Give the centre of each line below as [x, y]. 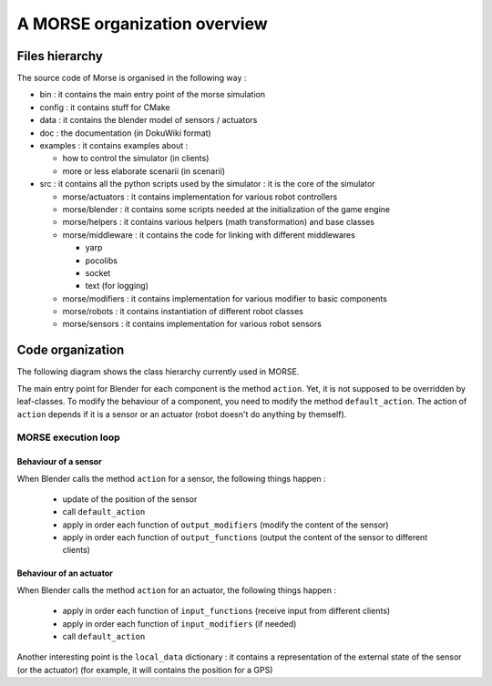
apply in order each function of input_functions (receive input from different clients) [226, 611]
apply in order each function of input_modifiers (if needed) [179, 623]
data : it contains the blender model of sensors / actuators [149, 120]
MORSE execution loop [68, 437]
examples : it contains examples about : [114, 146]
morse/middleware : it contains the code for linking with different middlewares [209, 235]
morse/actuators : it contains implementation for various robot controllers [200, 197]
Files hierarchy [60, 56]
